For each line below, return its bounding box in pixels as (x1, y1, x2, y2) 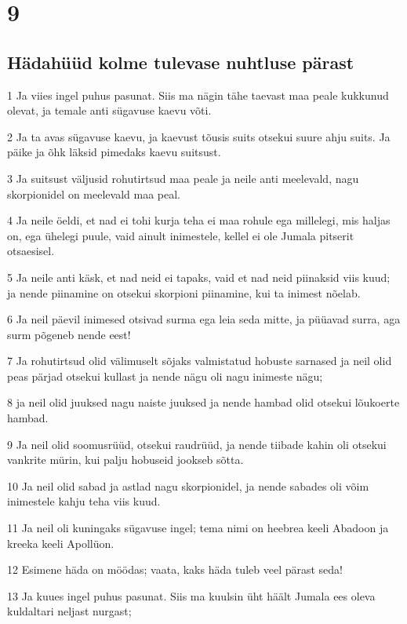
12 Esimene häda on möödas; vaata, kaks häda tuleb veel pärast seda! (7, 561, 343, 578)
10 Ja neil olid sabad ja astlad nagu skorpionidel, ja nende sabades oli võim (7, 477, 369, 494)
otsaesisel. (7, 243, 55, 259)
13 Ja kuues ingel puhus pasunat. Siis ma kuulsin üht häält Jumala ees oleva (7, 587, 376, 604)
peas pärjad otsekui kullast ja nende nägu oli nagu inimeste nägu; (7, 367, 323, 384)
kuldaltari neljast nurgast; (7, 603, 132, 619)
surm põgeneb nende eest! (7, 326, 131, 342)
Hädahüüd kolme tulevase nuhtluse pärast (7, 49, 354, 74)
